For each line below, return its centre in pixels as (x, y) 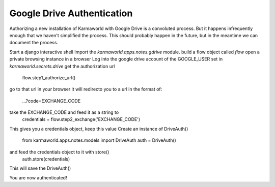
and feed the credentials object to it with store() (59, 152)
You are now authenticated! (38, 177)
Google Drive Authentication (71, 13)
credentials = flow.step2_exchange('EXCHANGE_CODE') (81, 119)
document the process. (34, 43)
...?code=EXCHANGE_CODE (51, 101)
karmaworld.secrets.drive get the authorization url (62, 66)
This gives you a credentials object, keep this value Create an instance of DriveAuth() (99, 129)
